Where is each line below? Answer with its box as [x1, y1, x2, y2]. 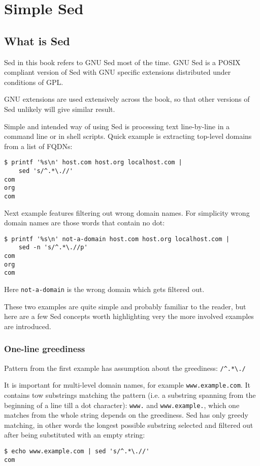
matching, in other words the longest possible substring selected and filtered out [4, 419, 253, 430]
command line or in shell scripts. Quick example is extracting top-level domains [4, 131, 252, 141]
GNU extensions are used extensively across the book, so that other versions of [4, 94, 250, 104]
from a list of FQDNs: [4, 140, 73, 151]
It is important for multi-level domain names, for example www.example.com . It [4, 380, 250, 390]
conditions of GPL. [4, 76, 63, 87]
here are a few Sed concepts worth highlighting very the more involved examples [4, 311, 254, 322]
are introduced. [4, 321, 51, 331]
